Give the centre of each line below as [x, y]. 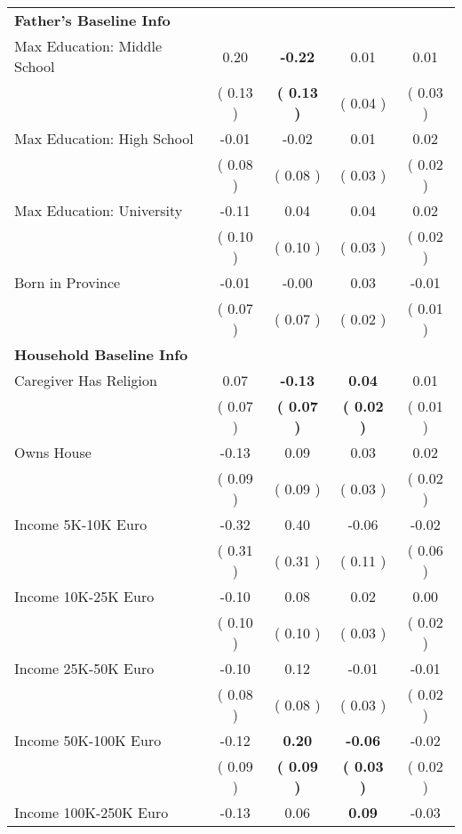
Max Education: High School [104, 138]
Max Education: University [99, 210]
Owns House [53, 452]
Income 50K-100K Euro [88, 740]
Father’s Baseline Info [92, 20]
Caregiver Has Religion [86, 380]
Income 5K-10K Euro [81, 524]
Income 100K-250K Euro [92, 812]
